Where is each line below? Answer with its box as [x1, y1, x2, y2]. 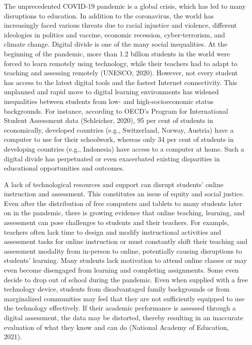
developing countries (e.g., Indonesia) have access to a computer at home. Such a [4, 143, 244, 154]
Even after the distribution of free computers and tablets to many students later [4, 198, 242, 208]
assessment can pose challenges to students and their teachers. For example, [4, 217, 229, 227]
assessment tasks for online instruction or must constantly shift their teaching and [4, 236, 248, 246]
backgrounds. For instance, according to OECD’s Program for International [4, 105, 228, 116]
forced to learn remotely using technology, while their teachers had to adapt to [4, 58, 237, 68]
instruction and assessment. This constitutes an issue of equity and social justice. [4, 189, 244, 199]
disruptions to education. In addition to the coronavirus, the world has [4, 10, 214, 20]
